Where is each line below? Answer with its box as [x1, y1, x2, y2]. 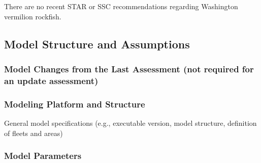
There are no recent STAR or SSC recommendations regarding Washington [4, 1, 238, 11]
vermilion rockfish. [4, 11, 61, 21]
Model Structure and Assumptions [4, 36, 190, 51]
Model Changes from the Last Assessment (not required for [4, 62, 254, 75]
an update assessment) [4, 74, 99, 87]
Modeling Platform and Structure [4, 97, 145, 110]
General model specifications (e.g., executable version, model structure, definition [4, 117, 257, 128]
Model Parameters [4, 149, 82, 162]
